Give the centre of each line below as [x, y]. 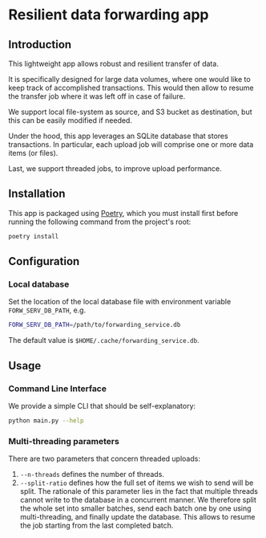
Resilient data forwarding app [109, 15]
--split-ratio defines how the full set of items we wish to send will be [137, 483]
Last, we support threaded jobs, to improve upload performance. [115, 169]
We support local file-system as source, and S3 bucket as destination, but [130, 112]
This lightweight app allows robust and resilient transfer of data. [113, 63]
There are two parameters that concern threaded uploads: [104, 459]
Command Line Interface [57, 389]
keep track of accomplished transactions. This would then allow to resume [131, 88]
